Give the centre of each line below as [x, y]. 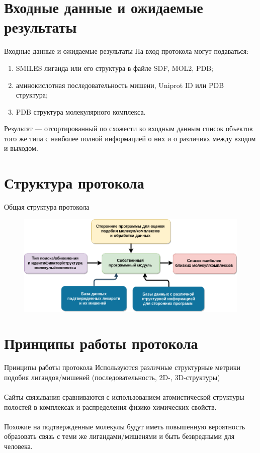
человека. [18, 446]
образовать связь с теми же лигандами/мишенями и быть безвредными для [119, 436]
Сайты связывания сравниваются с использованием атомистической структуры [124, 397]
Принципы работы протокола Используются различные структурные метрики [122, 367]
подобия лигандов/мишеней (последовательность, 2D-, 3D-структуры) [112, 377]
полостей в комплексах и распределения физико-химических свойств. [110, 406]
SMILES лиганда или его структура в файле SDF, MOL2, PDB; [114, 68]
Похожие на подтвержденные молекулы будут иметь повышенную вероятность [125, 426]
